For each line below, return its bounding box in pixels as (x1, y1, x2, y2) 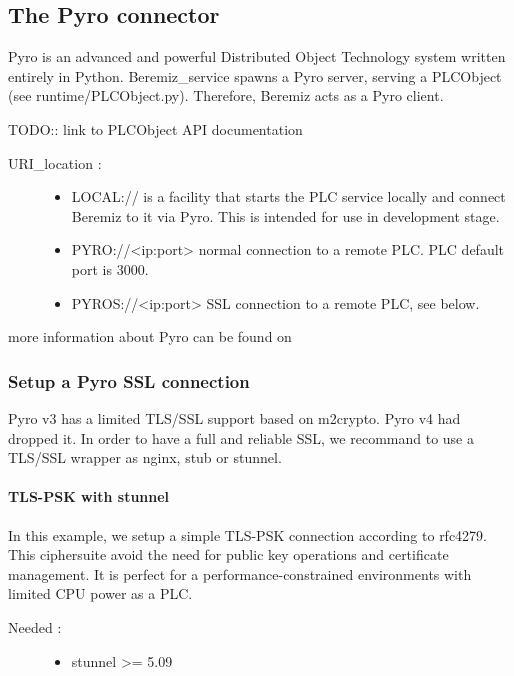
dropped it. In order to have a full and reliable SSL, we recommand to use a (8, 427, 474, 448)
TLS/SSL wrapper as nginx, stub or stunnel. (8, 447, 282, 468)
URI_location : (8, 152, 102, 173)
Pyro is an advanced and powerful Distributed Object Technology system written (8, 46, 506, 67)
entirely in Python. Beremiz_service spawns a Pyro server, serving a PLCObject (8, 65, 502, 86)
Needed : (8, 616, 62, 637)
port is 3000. (71, 258, 149, 279)
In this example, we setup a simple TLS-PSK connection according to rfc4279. (8, 524, 488, 545)
